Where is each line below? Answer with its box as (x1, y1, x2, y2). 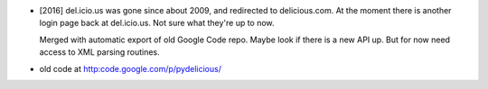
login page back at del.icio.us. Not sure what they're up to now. (39, 18, 275, 29)
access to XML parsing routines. (39, 47, 160, 58)
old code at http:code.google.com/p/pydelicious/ (39, 63, 221, 74)
